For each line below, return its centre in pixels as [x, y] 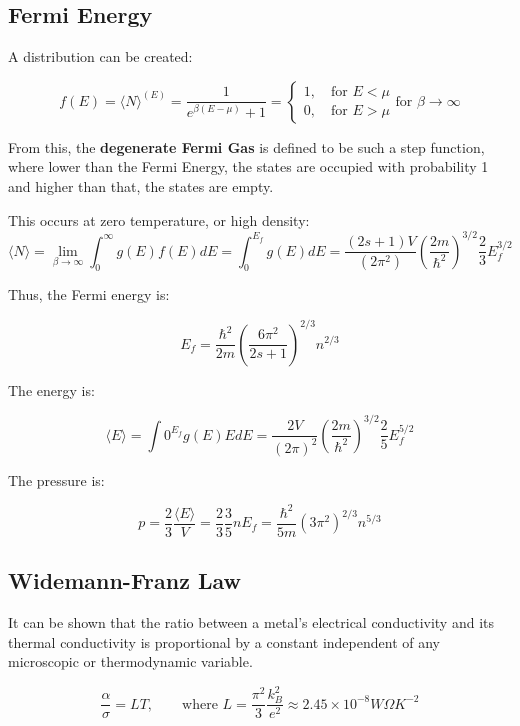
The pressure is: [56, 479]
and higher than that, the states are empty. [141, 185]
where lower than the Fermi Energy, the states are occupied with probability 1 [248, 166]
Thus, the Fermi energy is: [89, 294]
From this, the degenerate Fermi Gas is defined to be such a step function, [246, 146]
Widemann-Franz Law [125, 580]
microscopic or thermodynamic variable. [130, 661]
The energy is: [51, 389]
